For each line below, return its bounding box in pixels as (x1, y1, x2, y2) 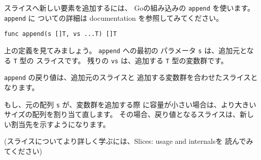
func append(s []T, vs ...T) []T (4, 30, 117, 38)
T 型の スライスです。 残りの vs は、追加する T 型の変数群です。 (13, 55, 228, 65)
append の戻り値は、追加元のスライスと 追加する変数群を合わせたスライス (4, 72, 251, 83)
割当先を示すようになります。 (11, 118, 110, 129)
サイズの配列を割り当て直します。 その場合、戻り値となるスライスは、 (4, 109, 240, 119)
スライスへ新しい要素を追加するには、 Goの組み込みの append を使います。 (4, 3, 255, 13)
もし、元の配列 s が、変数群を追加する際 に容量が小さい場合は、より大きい (4, 99, 256, 109)
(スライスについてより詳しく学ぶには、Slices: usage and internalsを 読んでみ (4, 136, 253, 146)
